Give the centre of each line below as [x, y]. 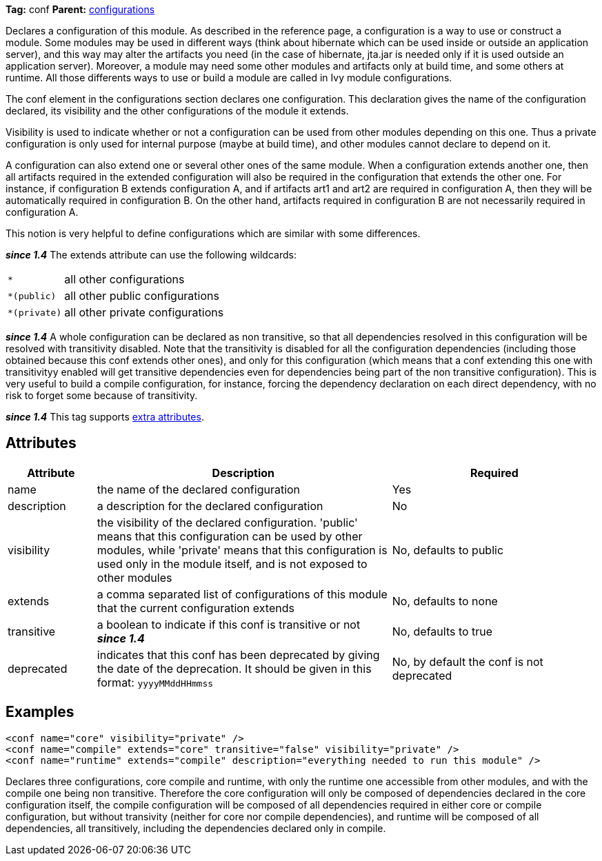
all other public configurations [142, 296]
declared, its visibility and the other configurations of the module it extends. [177, 111]
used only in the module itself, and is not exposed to [232, 564]
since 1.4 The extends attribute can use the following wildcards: [151, 255]
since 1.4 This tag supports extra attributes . [105, 417]
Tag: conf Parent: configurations [80, 9]
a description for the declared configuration [210, 506]
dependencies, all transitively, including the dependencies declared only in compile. [196, 828]
